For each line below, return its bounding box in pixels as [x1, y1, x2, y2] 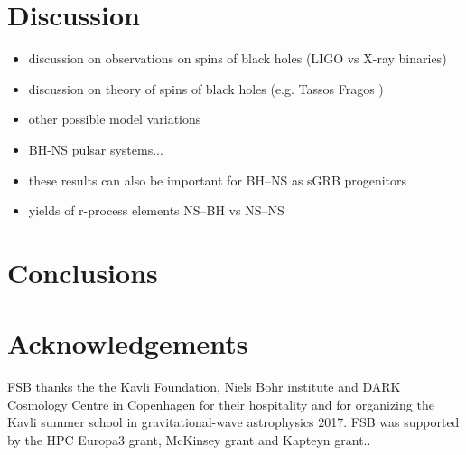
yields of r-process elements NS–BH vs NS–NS [28, 201, 284, 220]
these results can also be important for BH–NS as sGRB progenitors [28, 170, 407, 189]
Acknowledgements [7, 325, 248, 362]
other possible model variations [28, 109, 201, 128]
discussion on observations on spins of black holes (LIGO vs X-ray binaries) [28, 49, 447, 68]
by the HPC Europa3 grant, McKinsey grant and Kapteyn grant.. [7, 430, 371, 449]
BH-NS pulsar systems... [28, 139, 163, 158]
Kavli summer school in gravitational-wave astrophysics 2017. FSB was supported [7, 412, 460, 431]
